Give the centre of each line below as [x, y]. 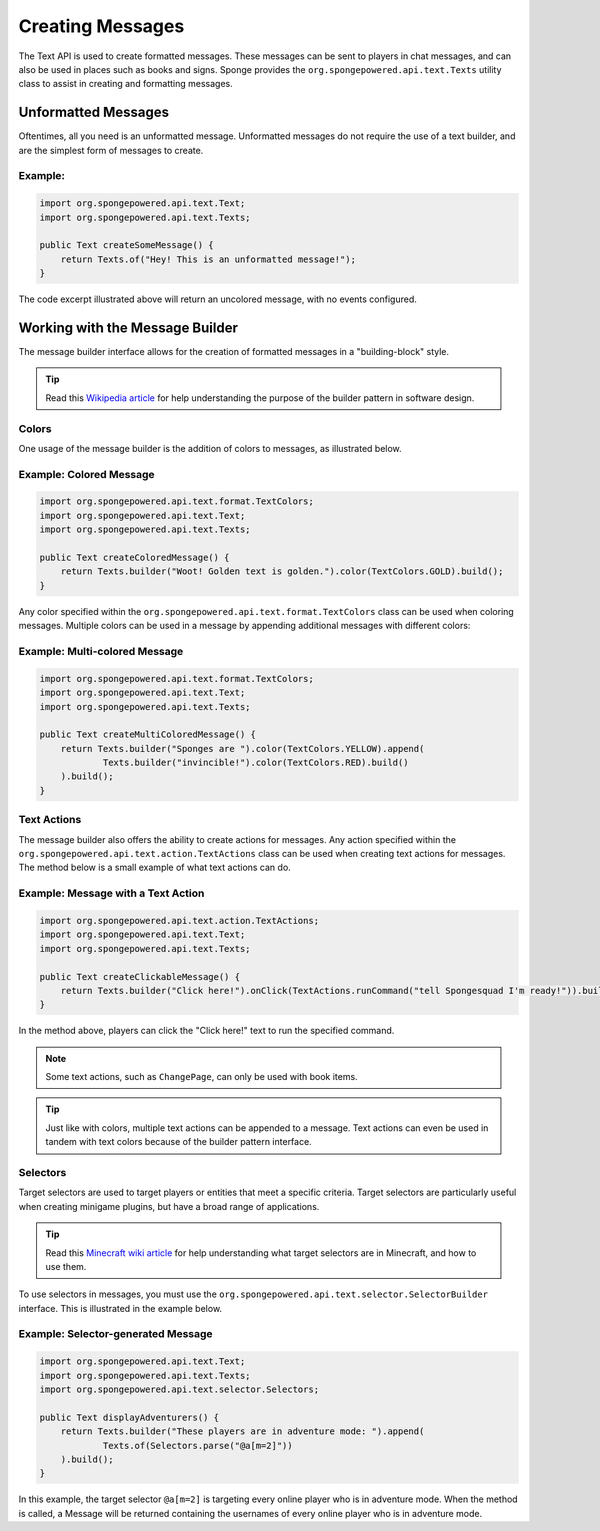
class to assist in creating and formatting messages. [126, 84]
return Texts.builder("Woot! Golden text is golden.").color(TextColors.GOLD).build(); [282, 571]
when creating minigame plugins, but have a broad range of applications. [169, 1206]
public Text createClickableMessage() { [139, 976]
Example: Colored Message [86, 474]
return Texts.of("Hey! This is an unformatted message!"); [208, 259]
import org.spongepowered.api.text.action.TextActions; [179, 920]
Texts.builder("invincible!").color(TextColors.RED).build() [255, 763]
